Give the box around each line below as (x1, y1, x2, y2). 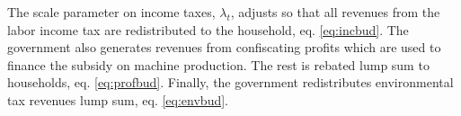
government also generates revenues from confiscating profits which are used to (7, 38, 441, 57)
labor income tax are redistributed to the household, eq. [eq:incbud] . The (7, 20, 409, 39)
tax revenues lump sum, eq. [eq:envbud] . (7, 90, 228, 109)
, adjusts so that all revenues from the (230, 3, 440, 21)
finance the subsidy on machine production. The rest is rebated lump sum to (7, 55, 430, 74)
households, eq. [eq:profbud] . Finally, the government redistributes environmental (7, 73, 454, 92)
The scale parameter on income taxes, (7, 3, 216, 21)
